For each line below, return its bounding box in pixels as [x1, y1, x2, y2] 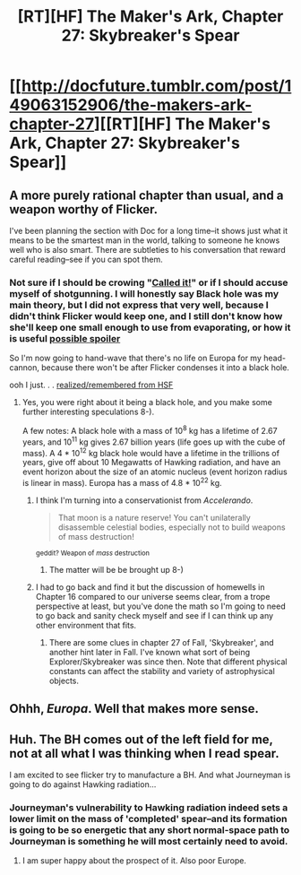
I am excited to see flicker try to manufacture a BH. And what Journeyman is [9, 769, 291, 781]
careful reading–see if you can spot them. [9, 254, 163, 264]
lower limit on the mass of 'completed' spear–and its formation [9, 813, 288, 826]
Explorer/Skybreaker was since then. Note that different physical [48, 656, 288, 667]
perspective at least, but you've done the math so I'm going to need [35, 601, 286, 611]
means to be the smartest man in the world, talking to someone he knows [9, 235, 280, 246]
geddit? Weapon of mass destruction [35, 549, 150, 558]
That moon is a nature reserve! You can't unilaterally [57, 512, 251, 523]
